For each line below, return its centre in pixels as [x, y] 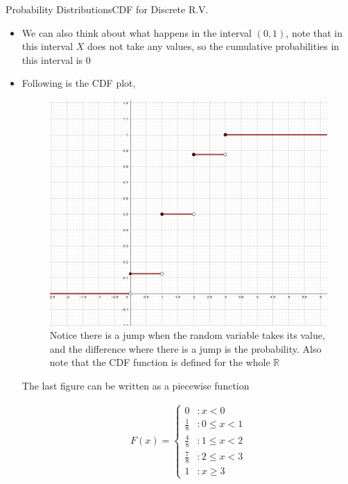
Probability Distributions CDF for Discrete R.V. [107, 9]
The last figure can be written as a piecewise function [136, 385]
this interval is [52, 59]
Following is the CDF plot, [79, 83]
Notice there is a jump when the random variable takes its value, [187, 335]
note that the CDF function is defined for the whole [160, 362]
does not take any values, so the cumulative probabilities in [213, 46]
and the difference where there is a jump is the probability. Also [185, 348]
